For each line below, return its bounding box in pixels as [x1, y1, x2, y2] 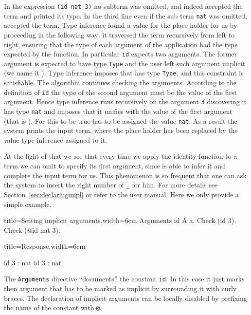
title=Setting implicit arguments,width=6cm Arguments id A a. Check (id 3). [4, 215, 236, 225]
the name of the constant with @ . [4, 302, 102, 313]
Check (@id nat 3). [4, 224, 60, 235]
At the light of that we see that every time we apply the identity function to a [4, 151, 237, 161]
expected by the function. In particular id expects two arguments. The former [4, 49, 237, 59]
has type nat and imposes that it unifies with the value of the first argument [4, 106, 233, 116]
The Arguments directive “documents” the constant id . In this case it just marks [4, 274, 245, 284]
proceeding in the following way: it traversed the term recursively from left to [4, 29, 235, 39]
